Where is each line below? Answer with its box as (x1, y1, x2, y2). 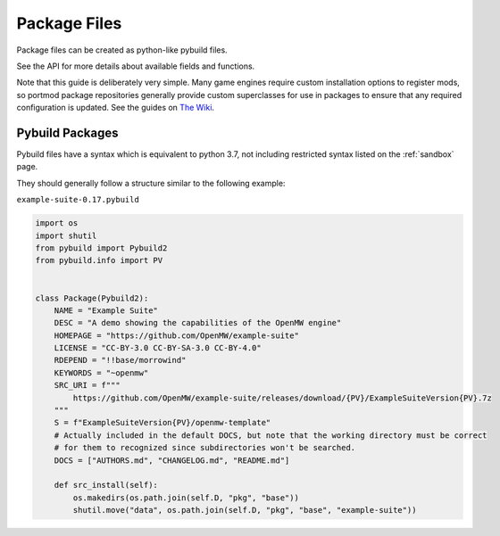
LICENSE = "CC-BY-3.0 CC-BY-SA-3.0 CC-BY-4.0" (54, 343, 262, 353)
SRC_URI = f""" (54, 380, 121, 391)
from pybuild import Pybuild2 (35, 243, 168, 253)
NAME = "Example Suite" (54, 305, 158, 316)
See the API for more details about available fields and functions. (16, 61, 255, 71)
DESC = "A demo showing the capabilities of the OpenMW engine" (54, 317, 342, 328)
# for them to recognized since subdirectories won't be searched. (54, 442, 356, 453)
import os (35, 219, 79, 228)
